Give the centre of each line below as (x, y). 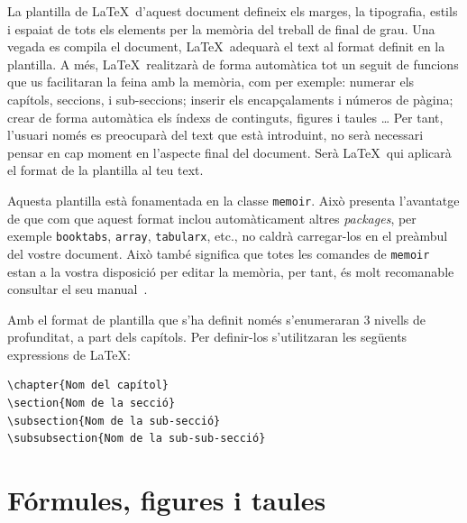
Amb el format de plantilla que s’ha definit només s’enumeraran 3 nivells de (216, 319)
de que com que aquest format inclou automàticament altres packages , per (212, 218)
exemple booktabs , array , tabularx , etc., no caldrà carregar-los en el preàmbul (228, 236)
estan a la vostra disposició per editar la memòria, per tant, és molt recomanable (231, 271)
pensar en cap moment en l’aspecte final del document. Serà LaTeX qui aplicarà (229, 152)
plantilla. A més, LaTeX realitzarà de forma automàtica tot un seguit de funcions (233, 64)
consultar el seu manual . (78, 289)
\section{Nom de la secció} (92, 404)
